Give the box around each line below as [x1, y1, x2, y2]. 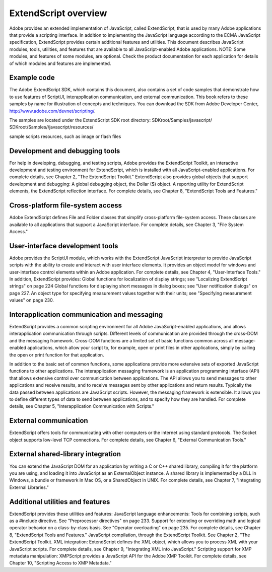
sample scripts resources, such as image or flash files [9, 133, 121, 139]
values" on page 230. [9, 297, 54, 303]
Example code [9, 74, 55, 82]
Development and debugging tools [9, 147, 120, 155]
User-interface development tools [9, 242, 118, 250]
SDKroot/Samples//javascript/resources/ [9, 124, 94, 130]
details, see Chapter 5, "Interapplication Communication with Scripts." [9, 403, 155, 409]
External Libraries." [9, 484, 49, 490]
